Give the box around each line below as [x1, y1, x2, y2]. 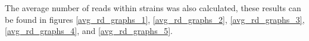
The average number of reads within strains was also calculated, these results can [5, 2, 301, 13]
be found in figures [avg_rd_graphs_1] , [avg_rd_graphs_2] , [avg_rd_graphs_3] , [5, 13, 305, 25]
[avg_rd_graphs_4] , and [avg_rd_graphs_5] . [5, 25, 173, 37]
